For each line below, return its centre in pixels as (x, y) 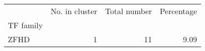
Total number (128, 11)
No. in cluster (74, 11)
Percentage (178, 11)
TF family (25, 25)
